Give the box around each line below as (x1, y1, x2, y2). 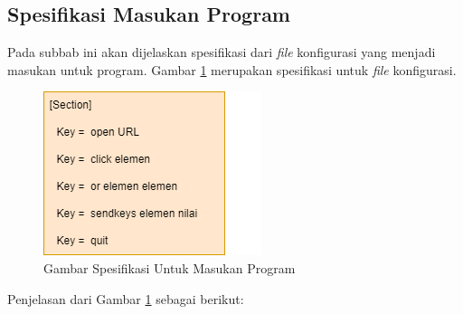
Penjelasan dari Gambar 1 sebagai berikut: (7, 289, 244, 308)
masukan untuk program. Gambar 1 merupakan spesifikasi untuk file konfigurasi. (7, 60, 457, 79)
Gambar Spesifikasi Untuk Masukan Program (43, 258, 296, 277)
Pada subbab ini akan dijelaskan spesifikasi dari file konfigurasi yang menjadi (7, 43, 436, 62)
